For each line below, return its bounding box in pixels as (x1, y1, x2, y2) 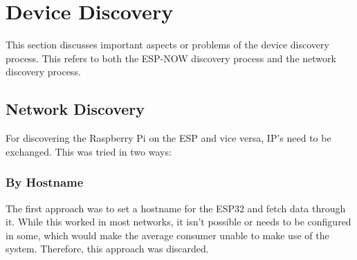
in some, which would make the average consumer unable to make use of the (6, 228, 329, 242)
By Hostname (6, 174, 84, 191)
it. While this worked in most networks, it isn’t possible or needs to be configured (6, 214, 351, 229)
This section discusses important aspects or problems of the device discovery (6, 37, 329, 52)
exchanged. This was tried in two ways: (6, 144, 172, 158)
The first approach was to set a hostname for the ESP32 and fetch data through (6, 201, 346, 215)
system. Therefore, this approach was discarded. (6, 241, 209, 256)
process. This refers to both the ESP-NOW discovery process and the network (6, 50, 336, 65)
